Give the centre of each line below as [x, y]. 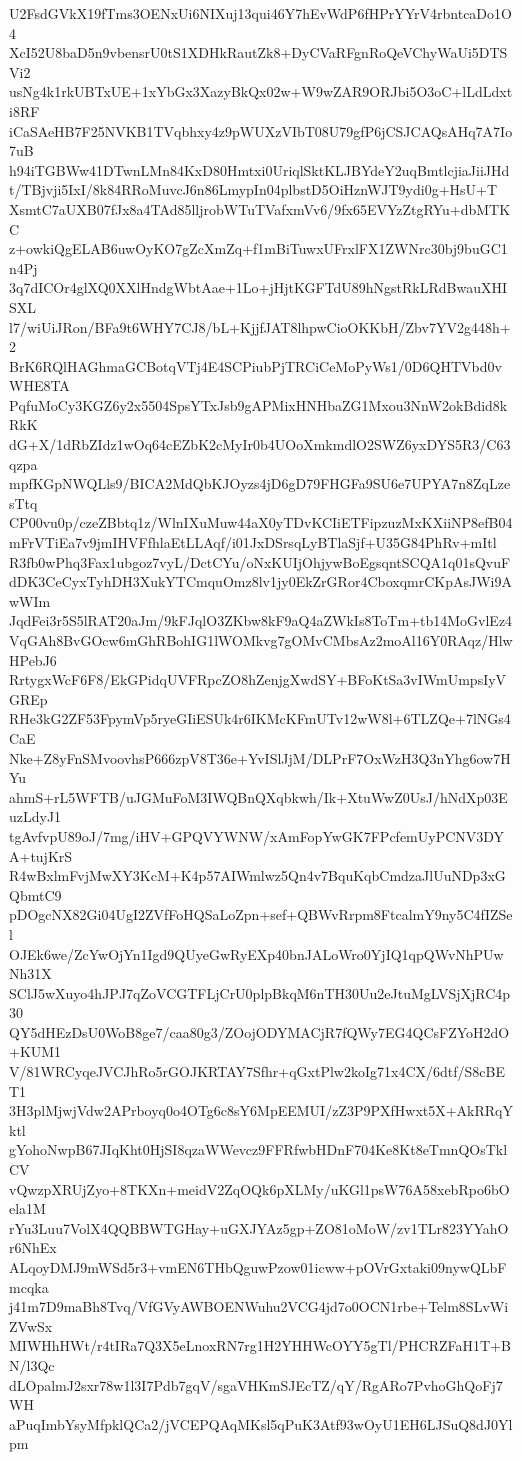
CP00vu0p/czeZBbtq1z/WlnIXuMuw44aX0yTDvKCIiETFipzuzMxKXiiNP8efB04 [261, 522]
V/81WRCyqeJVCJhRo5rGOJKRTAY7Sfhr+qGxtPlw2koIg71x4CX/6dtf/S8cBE [257, 1071]
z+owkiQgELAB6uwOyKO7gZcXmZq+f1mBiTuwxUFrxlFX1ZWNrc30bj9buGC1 [258, 248]
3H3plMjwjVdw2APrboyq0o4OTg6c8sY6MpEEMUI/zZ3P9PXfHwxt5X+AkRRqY [261, 1110]
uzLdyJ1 [35, 816]
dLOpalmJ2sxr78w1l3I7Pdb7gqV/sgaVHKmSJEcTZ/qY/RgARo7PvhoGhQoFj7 [256, 1384]
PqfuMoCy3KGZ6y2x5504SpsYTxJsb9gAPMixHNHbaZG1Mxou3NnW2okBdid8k [258, 404]
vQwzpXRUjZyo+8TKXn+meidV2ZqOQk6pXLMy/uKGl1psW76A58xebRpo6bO [259, 1188]
